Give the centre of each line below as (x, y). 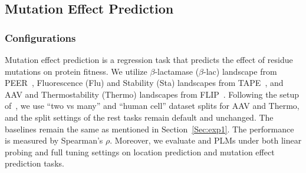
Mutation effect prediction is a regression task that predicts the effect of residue (149, 59)
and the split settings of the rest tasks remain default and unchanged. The (139, 117)
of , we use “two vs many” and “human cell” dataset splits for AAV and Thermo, (152, 106)
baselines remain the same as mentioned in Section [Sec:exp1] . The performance (149, 129)
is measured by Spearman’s (54, 140)
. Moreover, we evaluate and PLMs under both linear (206, 140)
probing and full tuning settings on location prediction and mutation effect (140, 152)
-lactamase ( (177, 71)
